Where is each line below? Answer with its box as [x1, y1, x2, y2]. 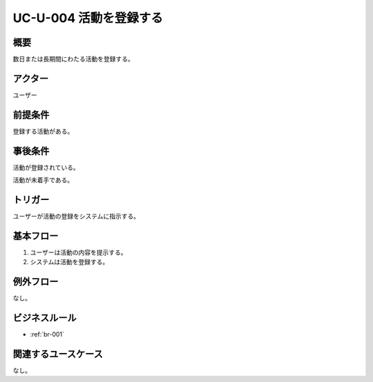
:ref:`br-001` [30, 330, 65, 339]
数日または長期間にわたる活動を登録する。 [12, 55, 134, 63]
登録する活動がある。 [12, 127, 74, 135]
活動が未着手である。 [12, 176, 74, 184]
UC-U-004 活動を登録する [12, 10, 164, 26]
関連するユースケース [12, 348, 103, 360]
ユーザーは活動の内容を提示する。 [30, 248, 127, 257]
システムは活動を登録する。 [30, 258, 109, 266]
